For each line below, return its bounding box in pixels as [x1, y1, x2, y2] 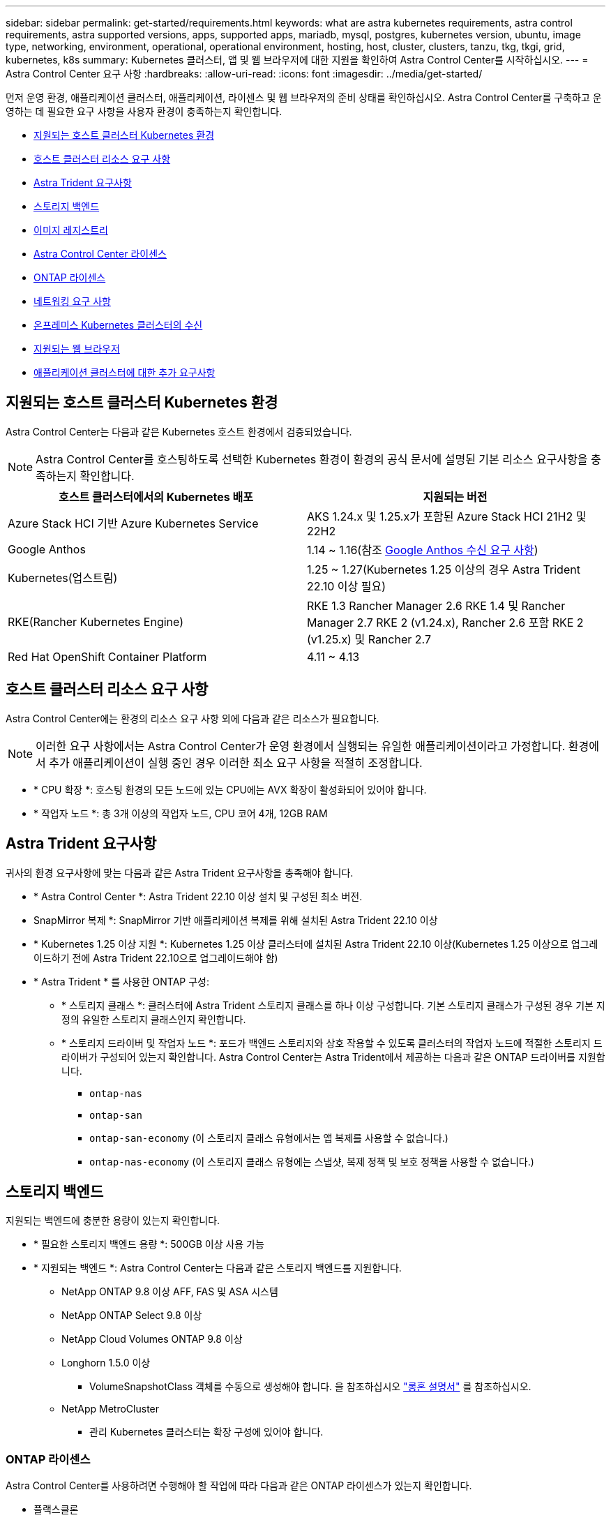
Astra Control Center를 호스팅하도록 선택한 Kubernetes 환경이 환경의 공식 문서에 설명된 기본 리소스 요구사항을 [36, 452, 588, 466]
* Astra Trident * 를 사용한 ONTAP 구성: [33, 975, 209, 988]
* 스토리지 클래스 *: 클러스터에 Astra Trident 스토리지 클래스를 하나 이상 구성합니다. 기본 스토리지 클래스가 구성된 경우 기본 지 [61, 999, 605, 1011]
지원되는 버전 [423, 489, 488, 504]
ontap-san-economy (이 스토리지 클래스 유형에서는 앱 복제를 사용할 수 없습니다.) [89, 1131, 448, 1144]
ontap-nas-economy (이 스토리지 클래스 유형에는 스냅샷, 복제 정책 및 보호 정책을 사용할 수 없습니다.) [89, 1155, 534, 1168]
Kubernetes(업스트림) [8, 570, 118, 585]
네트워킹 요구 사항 [33, 295, 111, 307]
